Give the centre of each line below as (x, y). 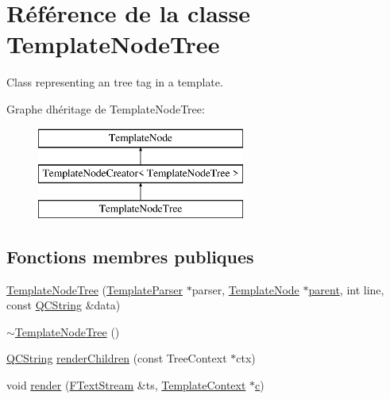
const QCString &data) (64, 305)
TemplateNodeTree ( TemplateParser (95, 289)
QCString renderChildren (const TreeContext (117, 358)
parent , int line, (346, 289)
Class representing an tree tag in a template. (115, 82)
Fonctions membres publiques (130, 256)
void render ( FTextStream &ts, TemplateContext (126, 385)
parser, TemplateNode (245, 289)
